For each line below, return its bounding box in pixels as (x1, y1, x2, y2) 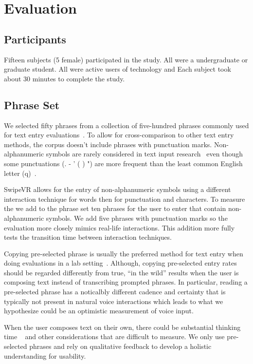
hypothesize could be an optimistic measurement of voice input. (4, 306, 194, 316)
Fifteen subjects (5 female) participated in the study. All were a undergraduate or (4, 54, 248, 64)
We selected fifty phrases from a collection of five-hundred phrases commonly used (4, 120, 249, 130)
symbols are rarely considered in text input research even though (46, 149, 243, 159)
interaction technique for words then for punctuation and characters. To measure (4, 193, 245, 204)
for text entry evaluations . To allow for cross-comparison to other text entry (4, 130, 234, 140)
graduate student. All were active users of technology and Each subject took (4, 64, 231, 74)
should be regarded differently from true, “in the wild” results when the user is (4, 267, 239, 277)
